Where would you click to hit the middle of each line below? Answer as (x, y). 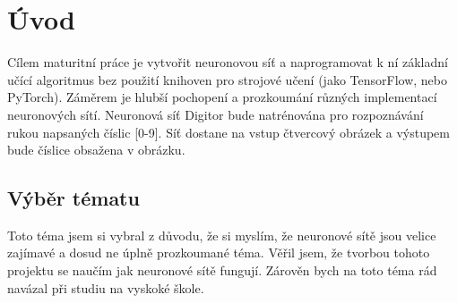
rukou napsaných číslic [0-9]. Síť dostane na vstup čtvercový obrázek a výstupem (229, 132)
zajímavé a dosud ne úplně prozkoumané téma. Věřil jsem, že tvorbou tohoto (219, 252)
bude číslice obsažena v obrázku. (96, 150)
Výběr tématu (73, 198)
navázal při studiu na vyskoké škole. (106, 287)
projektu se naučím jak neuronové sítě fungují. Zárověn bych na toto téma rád (222, 270)
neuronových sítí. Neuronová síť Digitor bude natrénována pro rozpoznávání (216, 114)
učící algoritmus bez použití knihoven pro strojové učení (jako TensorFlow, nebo (227, 79)
